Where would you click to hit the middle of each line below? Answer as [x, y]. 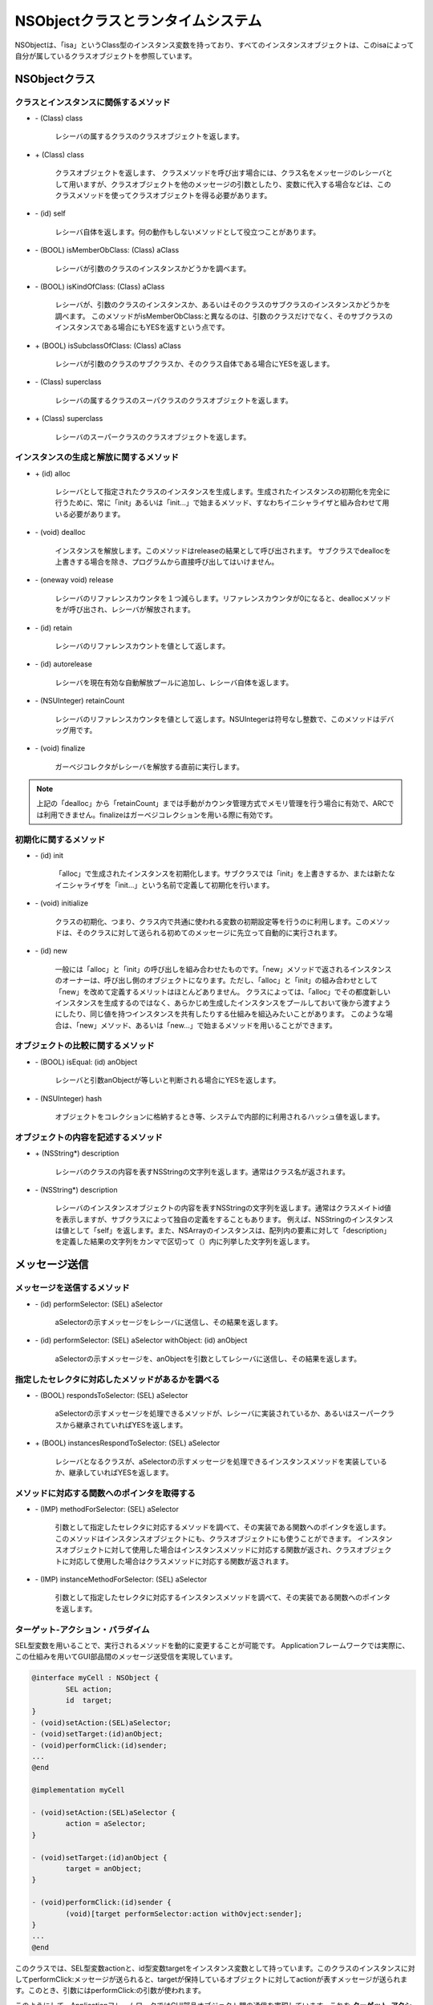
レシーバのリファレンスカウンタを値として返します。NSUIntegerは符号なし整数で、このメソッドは [217, 719]
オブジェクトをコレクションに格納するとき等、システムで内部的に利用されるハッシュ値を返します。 [220, 1116]
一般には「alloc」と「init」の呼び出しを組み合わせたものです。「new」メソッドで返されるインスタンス [223, 969]
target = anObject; [103, 1868]
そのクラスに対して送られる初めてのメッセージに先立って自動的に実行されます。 [208, 932]
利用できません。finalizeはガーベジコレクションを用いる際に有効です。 [160, 815]
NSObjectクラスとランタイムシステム [138, 21]
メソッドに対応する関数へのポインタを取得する [105, 1493]
